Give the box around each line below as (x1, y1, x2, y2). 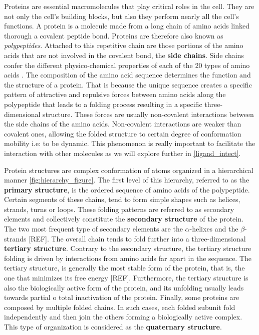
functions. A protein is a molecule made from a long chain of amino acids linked (4, 20, 249, 31)
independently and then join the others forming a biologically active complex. (4, 311, 242, 322)
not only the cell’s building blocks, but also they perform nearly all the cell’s (4, 10, 239, 21)
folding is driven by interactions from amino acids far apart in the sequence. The (4, 252, 252, 263)
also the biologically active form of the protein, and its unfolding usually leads (4, 282, 244, 292)
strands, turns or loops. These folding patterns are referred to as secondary (4, 203, 234, 214)
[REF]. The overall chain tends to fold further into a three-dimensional (29, 233, 246, 243)
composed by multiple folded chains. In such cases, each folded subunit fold (4, 301, 235, 312)
